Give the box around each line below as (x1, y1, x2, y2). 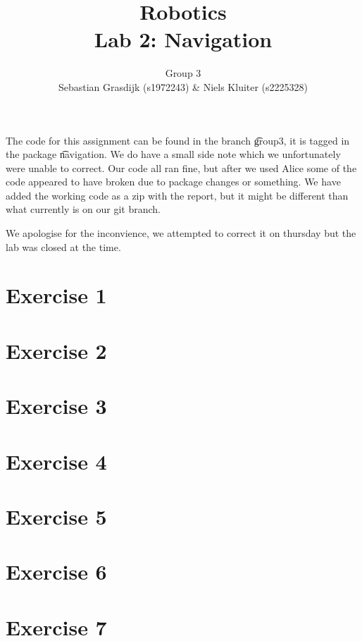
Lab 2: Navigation (94, 25, 273, 54)
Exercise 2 (6, 336, 107, 365)
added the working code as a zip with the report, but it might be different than (6, 188, 349, 202)
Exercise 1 (6, 281, 107, 310)
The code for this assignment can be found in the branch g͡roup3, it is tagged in (6, 133, 350, 147)
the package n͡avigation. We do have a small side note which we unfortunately (6, 147, 341, 161)
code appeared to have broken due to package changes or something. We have (6, 174, 341, 189)
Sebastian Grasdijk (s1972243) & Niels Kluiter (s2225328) (58, 79, 308, 94)
